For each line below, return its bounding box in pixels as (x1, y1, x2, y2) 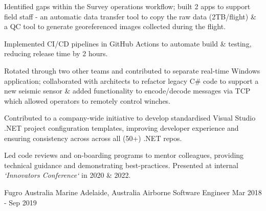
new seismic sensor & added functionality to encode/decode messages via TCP (4, 85, 251, 96)
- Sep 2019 (4, 197, 37, 207)
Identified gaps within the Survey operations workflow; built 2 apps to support (4, 1, 251, 11)
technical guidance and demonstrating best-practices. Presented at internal (4, 159, 238, 170)
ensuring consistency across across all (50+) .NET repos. (4, 132, 182, 143)
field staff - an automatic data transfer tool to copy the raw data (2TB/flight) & (4, 11, 256, 21)
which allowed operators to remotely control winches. (4, 95, 171, 106)
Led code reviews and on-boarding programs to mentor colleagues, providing (4, 150, 244, 160)
